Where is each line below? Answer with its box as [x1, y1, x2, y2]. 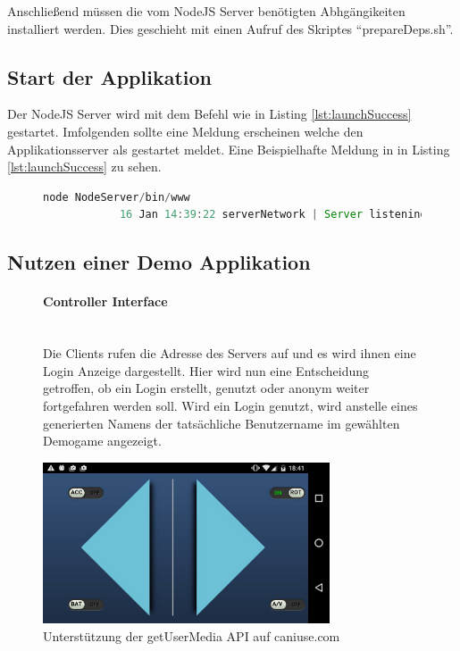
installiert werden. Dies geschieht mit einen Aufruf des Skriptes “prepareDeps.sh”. [7, 19, 454, 38]
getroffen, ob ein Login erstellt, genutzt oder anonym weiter [43, 379, 370, 397]
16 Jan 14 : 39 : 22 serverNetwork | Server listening [119, 208, 427, 221]
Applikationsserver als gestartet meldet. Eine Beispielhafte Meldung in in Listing [7, 139, 450, 158]
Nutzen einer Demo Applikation [7, 248, 311, 276]
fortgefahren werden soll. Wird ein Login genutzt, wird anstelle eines [43, 396, 418, 414]
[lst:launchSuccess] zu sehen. [7, 157, 162, 176]
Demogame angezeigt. [43, 431, 162, 450]
